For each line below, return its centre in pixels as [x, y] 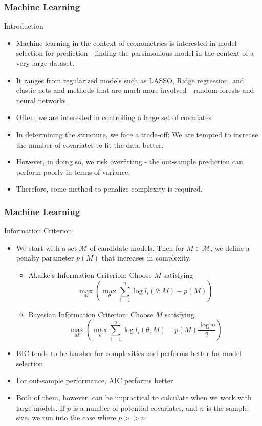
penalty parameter [45, 258]
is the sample [227, 407]
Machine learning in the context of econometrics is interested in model [126, 43]
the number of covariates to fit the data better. [90, 144]
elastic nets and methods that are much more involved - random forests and [135, 90]
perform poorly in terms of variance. [73, 171]
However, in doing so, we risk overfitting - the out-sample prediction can [129, 162]
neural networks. [42, 100]
